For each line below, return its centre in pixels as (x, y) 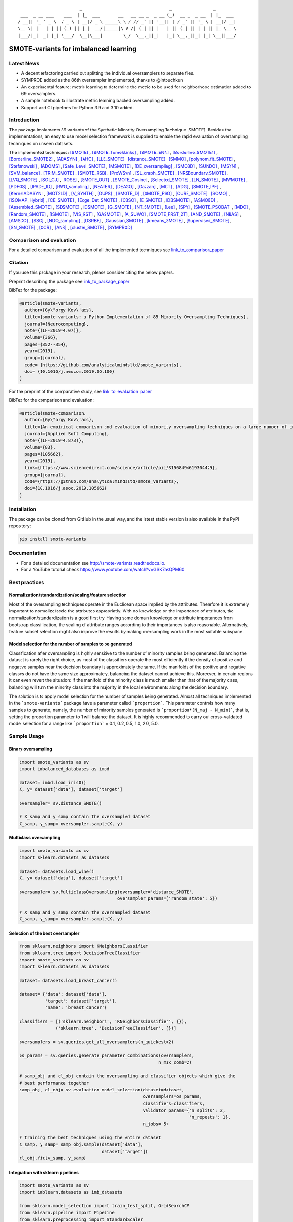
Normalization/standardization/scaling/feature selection (68, 595)
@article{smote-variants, (50, 303)
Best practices (27, 582)
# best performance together (54, 1083)
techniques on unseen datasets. (41, 143)
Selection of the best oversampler (44, 933)
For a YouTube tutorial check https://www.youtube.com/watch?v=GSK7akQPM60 (103, 569)
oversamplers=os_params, (173, 1097)
